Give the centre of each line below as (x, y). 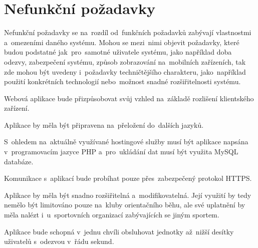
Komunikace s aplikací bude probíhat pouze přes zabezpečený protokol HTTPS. (128, 178)
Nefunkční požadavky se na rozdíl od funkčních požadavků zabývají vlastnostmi (128, 32)
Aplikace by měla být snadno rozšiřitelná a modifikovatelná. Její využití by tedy (128, 195)
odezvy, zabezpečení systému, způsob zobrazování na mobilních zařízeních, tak (125, 61)
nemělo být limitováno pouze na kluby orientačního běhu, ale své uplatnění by (125, 205)
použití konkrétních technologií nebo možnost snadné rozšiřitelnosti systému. (122, 81)
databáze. (19, 161)
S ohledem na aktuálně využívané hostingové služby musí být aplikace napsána (126, 142)
